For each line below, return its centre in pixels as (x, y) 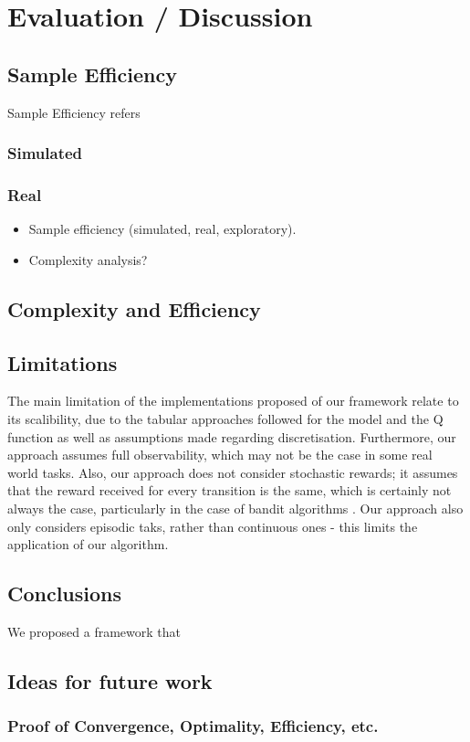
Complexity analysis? (88, 259)
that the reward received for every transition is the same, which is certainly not (230, 490)
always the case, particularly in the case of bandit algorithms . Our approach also (235, 508)
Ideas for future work (110, 680)
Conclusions (65, 594)
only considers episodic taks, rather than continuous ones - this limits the (213, 526)
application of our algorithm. (88, 544)
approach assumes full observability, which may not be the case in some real (220, 455)
